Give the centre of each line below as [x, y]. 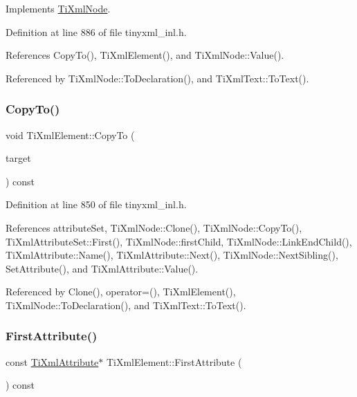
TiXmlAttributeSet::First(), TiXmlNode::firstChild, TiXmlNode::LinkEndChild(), [179, 241]
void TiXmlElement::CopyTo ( [70, 135]
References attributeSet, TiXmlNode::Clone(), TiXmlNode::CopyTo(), [154, 227]
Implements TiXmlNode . [58, 8]
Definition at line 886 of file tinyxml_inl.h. [96, 31]
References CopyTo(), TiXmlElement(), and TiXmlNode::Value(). [145, 55]
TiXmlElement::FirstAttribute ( [174, 361]
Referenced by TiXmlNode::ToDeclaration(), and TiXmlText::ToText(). [157, 78]
